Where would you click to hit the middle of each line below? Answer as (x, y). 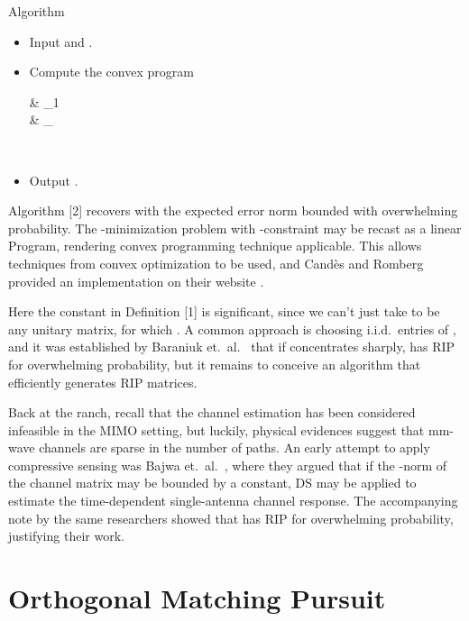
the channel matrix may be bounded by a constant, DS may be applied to (212, 483)
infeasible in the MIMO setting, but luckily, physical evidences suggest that (216, 429)
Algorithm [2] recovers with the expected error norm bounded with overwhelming (233, 210)
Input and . (61, 41)
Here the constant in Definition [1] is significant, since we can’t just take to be (224, 311)
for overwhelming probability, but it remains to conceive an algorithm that (215, 364)
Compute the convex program (111, 72)
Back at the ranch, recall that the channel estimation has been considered (212, 412)
